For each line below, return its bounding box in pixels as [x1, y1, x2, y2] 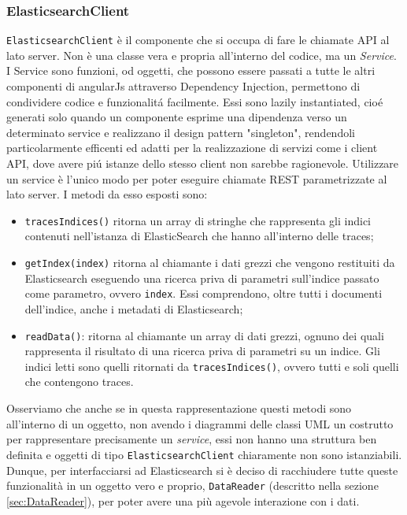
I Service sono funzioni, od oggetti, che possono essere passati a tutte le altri [6, 62, 376, 79]
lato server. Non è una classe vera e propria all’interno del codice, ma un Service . [6, 46, 397, 63]
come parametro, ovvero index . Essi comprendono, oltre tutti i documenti [24, 285, 383, 302]
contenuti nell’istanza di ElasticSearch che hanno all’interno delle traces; [24, 228, 374, 244]
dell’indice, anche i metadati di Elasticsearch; [24, 300, 243, 317]
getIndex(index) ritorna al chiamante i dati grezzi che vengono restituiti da [24, 254, 395, 271]
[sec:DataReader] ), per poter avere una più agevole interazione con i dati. [6, 492, 360, 509]
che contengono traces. [24, 373, 134, 390]
